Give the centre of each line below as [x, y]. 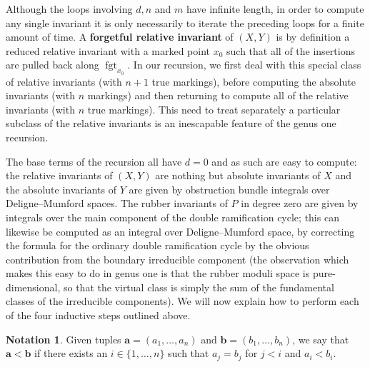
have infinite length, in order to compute [275, 9]
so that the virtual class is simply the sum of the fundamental [199, 287]
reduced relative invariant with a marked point [108, 50]
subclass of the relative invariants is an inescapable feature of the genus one [171, 123]
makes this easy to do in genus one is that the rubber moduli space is [158, 273]
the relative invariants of [59, 175]
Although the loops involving [69, 9]
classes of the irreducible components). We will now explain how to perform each [182, 301]
